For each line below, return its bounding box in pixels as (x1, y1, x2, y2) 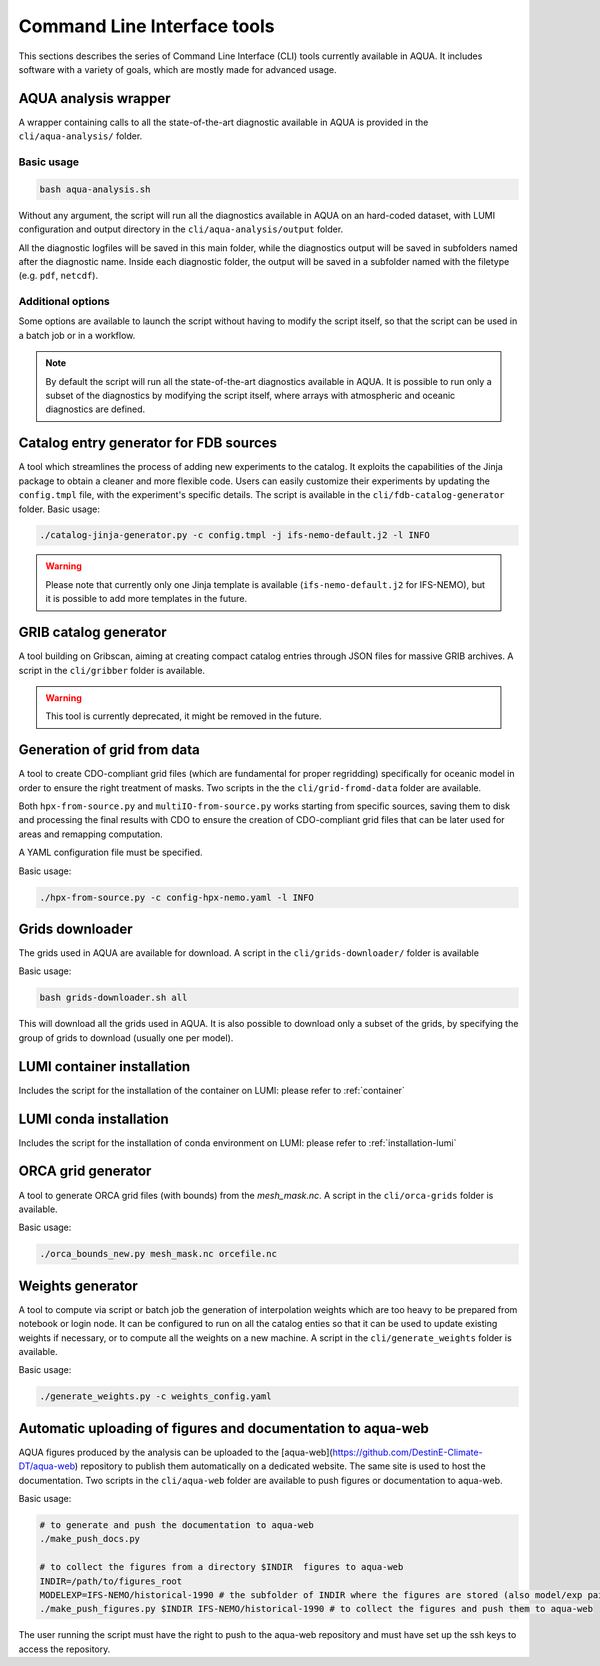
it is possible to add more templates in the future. (45, 593, 248, 605)
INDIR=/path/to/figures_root (39, 1575, 183, 1587)
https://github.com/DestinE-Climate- (332, 1446, 484, 1458)
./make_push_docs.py (39, 1533, 140, 1545)
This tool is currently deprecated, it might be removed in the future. (45, 710, 322, 722)
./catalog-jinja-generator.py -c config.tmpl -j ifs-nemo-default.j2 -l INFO (39, 530, 430, 541)
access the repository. (18, 1643, 111, 1655)
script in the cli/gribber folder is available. (18, 664, 205, 676)
